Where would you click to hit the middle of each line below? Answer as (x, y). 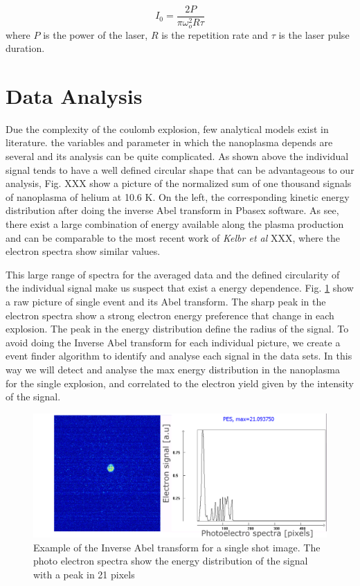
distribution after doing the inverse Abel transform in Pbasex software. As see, (172, 210)
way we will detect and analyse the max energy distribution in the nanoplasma (173, 369)
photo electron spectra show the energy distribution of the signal (171, 561)
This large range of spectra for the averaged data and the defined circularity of (173, 274)
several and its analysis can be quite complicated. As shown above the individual (177, 156)
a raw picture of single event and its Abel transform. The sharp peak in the (166, 301)
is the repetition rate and (215, 34)
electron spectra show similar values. (83, 251)
